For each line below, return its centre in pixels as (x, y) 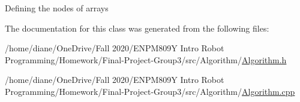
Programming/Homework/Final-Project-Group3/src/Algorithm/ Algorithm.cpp (150, 91)
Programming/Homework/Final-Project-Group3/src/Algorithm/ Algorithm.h (146, 59)
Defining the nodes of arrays (57, 8)
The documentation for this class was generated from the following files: (137, 28)
